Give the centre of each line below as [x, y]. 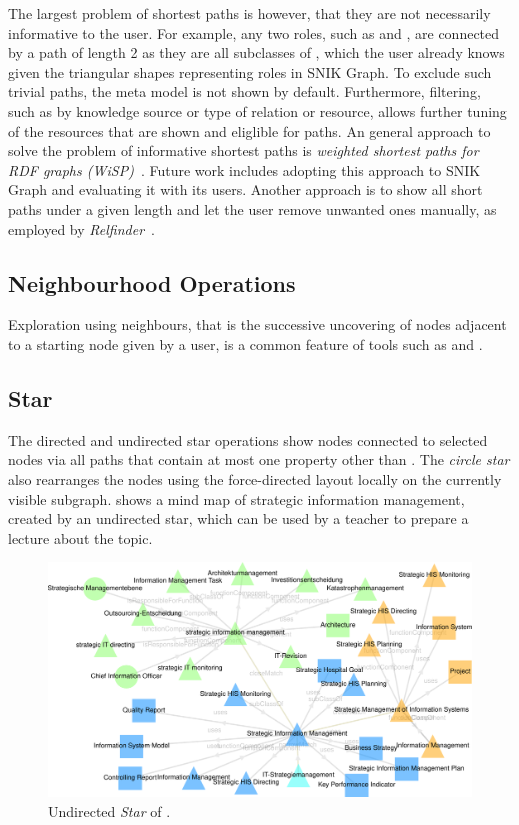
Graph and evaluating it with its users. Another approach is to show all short [245, 189]
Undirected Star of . [109, 810]
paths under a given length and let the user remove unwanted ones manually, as [252, 208]
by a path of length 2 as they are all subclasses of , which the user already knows [256, 52]
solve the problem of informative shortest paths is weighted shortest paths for [243, 150]
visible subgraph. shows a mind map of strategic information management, [236, 498]
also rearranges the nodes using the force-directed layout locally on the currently [255, 478]
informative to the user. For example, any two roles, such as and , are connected [254, 32]
